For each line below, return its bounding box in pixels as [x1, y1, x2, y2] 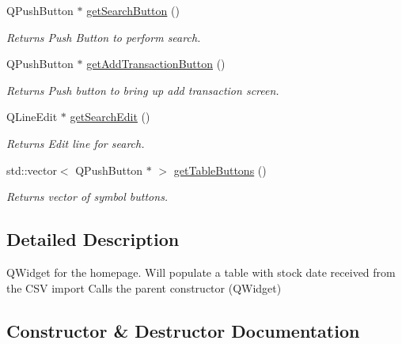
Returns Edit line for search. [6, 134, 145, 151]
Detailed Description [6, 227, 180, 251]
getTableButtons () [173, 161, 267, 178]
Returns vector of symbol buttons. [6, 188, 169, 205]
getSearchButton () [86, 2, 180, 18]
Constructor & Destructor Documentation [6, 318, 360, 342]
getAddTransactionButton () [86, 55, 226, 72]
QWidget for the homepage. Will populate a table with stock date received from [6, 263, 396, 280]
